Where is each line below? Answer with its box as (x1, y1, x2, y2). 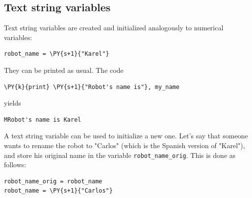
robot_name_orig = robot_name (4, 177, 102, 185)
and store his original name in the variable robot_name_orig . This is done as (4, 150, 236, 160)
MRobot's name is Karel (4, 116, 81, 123)
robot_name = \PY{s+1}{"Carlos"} (4, 187, 113, 195)
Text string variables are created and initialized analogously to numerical (4, 22, 224, 33)
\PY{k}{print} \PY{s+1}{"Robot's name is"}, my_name (4, 83, 179, 90)
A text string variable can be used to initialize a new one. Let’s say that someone (4, 131, 248, 141)
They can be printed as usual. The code (4, 65, 124, 75)
